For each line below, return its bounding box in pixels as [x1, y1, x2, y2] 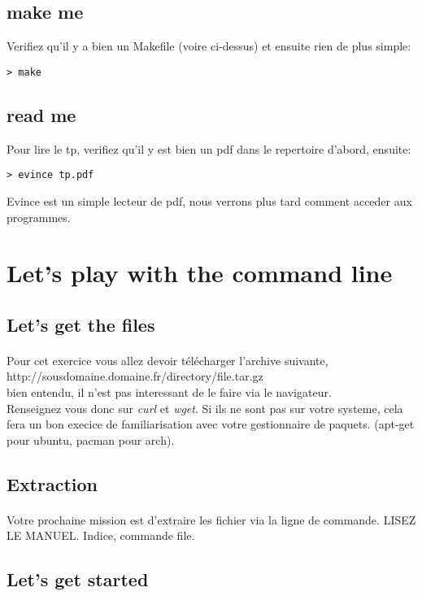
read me [7, 102, 76, 127]
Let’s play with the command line [7, 256, 393, 289]
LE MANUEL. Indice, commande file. [7, 527, 195, 544]
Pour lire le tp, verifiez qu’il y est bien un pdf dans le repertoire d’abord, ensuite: [7, 140, 411, 157]
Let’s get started [7, 567, 149, 592]
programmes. [7, 208, 71, 225]
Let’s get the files [7, 311, 155, 337]
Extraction [7, 471, 98, 496]
